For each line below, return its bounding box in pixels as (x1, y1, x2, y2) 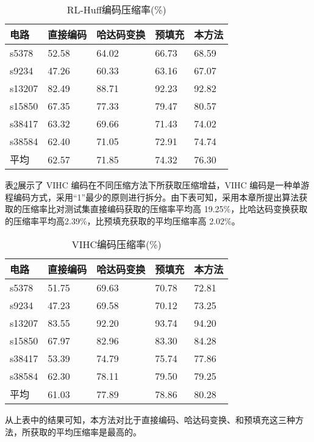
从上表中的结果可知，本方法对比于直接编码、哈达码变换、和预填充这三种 (5, 413, 295, 426)
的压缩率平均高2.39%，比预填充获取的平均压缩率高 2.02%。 (5, 214, 240, 227)
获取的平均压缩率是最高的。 (30, 425, 141, 438)
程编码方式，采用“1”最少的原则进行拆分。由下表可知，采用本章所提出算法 (5, 190, 299, 203)
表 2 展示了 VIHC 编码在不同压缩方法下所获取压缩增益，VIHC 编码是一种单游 (5, 179, 310, 191)
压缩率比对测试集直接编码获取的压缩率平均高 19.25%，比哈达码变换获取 (21, 202, 308, 215)
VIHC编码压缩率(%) (71, 237, 162, 252)
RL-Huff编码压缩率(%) (66, 2, 166, 16)
